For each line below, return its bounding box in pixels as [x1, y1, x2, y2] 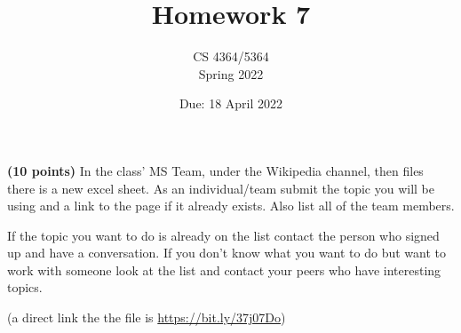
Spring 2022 [198, 64, 264, 83]
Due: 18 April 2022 [179, 94, 283, 113]
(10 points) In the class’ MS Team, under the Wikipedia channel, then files [7, 161, 424, 179]
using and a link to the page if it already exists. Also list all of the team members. [7, 196, 455, 215]
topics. [7, 278, 43, 297]
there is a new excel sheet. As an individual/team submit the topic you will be [7, 178, 434, 197]
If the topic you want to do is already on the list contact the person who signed [7, 226, 440, 244]
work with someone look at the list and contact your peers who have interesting [7, 260, 441, 279]
